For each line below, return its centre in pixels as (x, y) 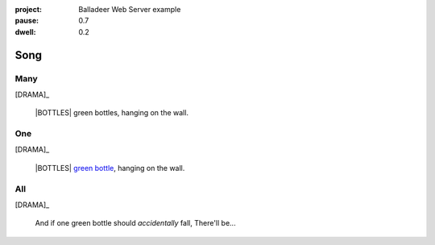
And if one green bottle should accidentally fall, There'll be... (136, 223)
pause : (27, 21)
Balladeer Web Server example (130, 9)
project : (28, 9)
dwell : (25, 31)
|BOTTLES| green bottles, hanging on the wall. (112, 113)
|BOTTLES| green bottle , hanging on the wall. (110, 168)
